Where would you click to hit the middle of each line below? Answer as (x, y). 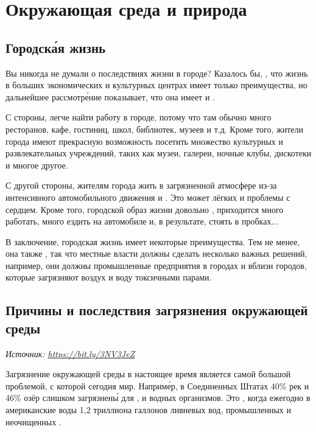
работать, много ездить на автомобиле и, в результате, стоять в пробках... (142, 221)
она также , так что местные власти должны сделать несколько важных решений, (156, 253)
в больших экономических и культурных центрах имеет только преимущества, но (156, 85)
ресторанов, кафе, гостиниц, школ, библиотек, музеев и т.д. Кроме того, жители (155, 129)
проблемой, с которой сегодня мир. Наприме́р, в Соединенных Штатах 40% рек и (157, 385)
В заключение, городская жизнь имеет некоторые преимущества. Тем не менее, (153, 241)
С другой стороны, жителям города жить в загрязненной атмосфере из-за (141, 185)
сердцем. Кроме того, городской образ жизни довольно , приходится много (145, 209)
